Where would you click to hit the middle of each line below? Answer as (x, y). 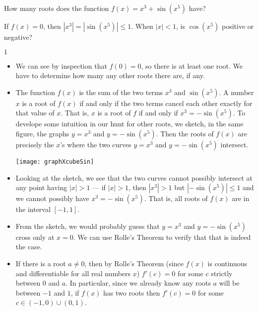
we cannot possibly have (52, 198)
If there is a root (41, 263)
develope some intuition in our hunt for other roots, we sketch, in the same (129, 124)
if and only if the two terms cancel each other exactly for (166, 103)
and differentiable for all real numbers (73, 273)
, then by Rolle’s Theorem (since (134, 263)
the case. (29, 247)
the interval (33, 209)
